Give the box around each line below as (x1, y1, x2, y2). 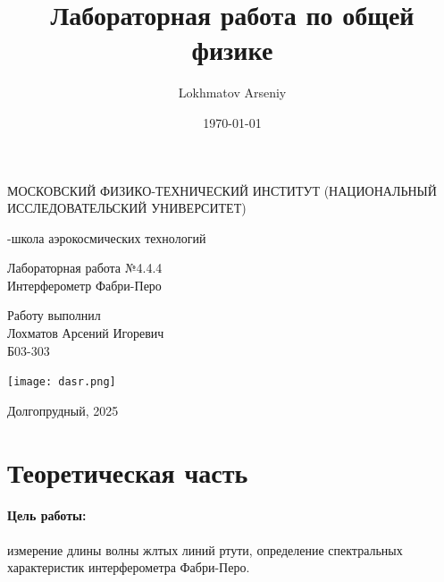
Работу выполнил (7, 306, 101, 325)
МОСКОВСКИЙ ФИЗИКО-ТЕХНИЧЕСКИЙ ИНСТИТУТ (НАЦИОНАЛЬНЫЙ (7, 181, 437, 199)
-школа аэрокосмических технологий (7, 228, 206, 247)
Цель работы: (7, 506, 87, 525)
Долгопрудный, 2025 (7, 401, 119, 419)
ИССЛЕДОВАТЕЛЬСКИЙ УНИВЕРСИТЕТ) (7, 198, 247, 217)
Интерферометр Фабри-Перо (7, 275, 162, 294)
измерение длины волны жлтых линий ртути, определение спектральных (7, 540, 403, 559)
